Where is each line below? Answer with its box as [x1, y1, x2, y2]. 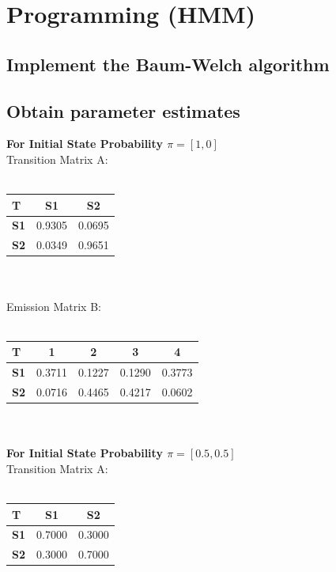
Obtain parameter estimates [6, 98, 240, 123]
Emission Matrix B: [6, 297, 101, 314]
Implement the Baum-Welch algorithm [6, 51, 330, 76]
